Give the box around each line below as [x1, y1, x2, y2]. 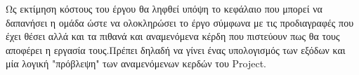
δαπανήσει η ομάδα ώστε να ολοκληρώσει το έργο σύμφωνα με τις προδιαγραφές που [6, 15, 354, 29]
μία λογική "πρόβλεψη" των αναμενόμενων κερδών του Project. [6, 56, 266, 71]
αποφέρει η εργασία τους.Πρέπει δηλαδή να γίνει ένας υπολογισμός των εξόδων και [6, 42, 346, 57]
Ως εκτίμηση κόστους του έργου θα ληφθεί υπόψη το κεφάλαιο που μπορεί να [6, 1, 322, 15]
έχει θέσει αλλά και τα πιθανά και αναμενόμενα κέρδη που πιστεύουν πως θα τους [6, 29, 340, 43]
